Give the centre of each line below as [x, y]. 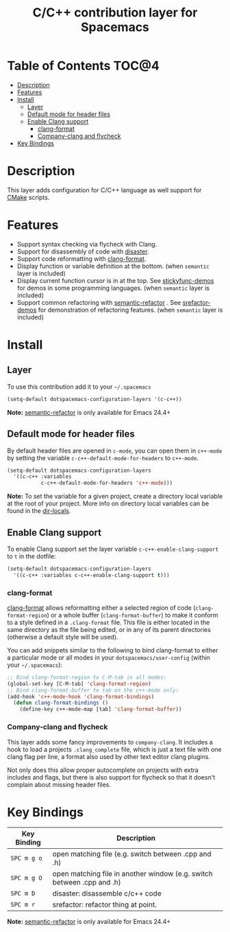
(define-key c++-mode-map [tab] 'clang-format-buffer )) [101, 709]
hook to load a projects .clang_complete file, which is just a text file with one [115, 749]
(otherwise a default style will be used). [63, 637]
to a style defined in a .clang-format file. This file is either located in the [108, 622]
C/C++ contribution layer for [115, 13]
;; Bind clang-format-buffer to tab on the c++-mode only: [93, 690]
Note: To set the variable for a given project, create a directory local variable [115, 497]
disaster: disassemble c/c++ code [107, 894]
